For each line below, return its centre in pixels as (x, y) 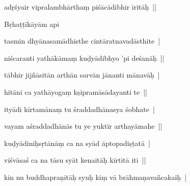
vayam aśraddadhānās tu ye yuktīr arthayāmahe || (83, 126)
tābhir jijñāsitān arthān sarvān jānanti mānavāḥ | (82, 75)
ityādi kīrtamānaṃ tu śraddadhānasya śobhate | (79, 109)
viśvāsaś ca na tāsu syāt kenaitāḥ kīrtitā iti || (75, 160)
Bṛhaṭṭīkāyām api (32, 24)
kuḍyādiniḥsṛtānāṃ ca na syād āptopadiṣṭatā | (77, 143)
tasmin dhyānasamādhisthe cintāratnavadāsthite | (82, 41)
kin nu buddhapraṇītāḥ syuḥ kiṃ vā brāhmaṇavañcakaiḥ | (96, 177)
